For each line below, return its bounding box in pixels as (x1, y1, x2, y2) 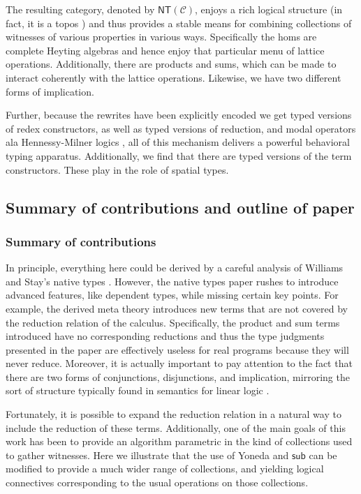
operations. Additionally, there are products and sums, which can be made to (6, 57, 337, 71)
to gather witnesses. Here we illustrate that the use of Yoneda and (6, 447, 289, 462)
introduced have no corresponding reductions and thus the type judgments (6, 329, 325, 343)
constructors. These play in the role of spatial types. (6, 162, 229, 177)
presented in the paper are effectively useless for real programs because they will (6, 342, 349, 357)
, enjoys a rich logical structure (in (195, 2, 343, 16)
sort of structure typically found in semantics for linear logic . (6, 383, 270, 398)
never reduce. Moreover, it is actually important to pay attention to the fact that (6, 356, 353, 370)
